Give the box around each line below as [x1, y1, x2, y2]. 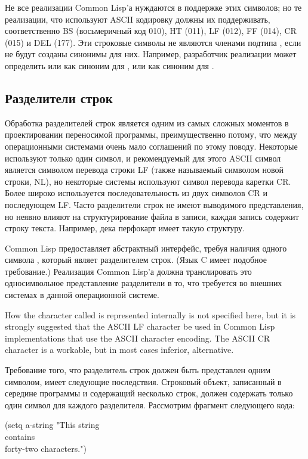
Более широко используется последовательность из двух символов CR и [5, 187, 267, 199]
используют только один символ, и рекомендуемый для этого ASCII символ [5, 151, 281, 164]
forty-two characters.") [5, 442, 87, 454]
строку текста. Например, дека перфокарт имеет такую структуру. [5, 222, 245, 234]
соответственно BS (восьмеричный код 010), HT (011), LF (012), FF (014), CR [5, 24, 297, 37]
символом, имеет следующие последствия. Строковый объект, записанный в [5, 375, 282, 387]
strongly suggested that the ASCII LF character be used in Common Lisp [5, 320, 275, 333]
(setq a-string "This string [5, 418, 100, 431]
